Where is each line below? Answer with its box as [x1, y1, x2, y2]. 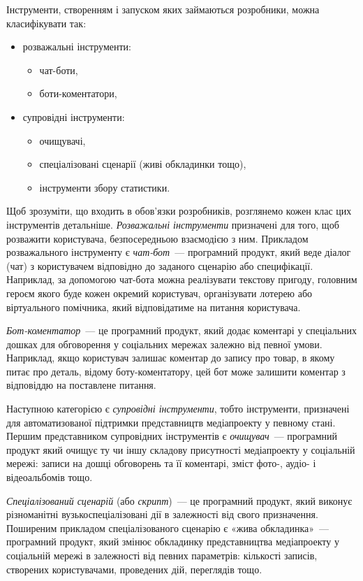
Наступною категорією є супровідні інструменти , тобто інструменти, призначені [6, 401, 350, 416]
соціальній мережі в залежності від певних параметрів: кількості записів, [6, 548, 318, 562]
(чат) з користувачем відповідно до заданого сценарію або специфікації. [6, 258, 313, 273]
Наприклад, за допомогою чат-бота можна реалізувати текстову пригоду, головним [6, 272, 357, 287]
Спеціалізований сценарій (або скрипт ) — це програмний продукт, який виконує [6, 493, 353, 508]
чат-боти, [39, 62, 78, 77]
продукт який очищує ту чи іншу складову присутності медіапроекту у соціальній [6, 442, 355, 457]
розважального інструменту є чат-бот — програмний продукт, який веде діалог [6, 245, 351, 259]
